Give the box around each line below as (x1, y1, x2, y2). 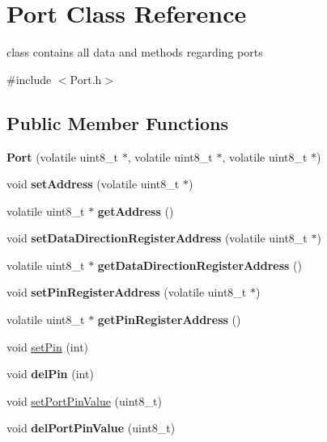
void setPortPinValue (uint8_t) (6, 392, 162, 409)
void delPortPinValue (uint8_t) (6, 419, 176, 436)
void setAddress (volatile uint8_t (6, 175, 180, 192)
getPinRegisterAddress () (97, 311, 241, 328)
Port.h (70, 70, 102, 87)
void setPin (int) (6, 338, 89, 355)
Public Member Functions (6, 110, 228, 135)
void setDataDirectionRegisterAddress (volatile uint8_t (6, 229, 308, 246)
